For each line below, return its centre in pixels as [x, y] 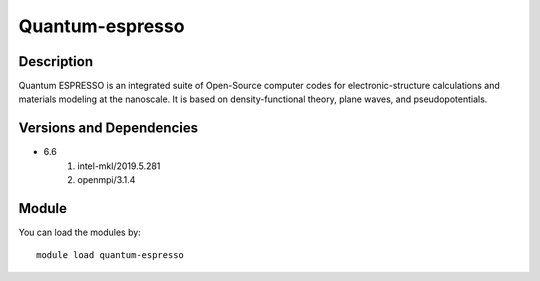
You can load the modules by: [80, 232]
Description [56, 61]
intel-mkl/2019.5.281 [119, 166]
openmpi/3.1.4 [106, 180]
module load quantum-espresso [110, 255]
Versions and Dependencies [108, 128]
